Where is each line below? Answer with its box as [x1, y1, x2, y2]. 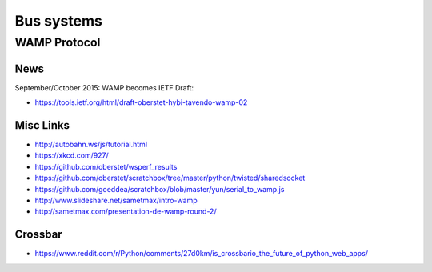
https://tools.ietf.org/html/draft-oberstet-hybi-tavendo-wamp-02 [34, 98, 248, 107]
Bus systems [14, 12, 103, 30]
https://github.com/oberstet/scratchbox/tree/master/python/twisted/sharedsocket [34, 173, 306, 183]
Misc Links [14, 118, 70, 132]
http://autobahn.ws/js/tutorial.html [34, 140, 148, 150]
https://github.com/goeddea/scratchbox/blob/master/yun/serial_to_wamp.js [34, 184, 285, 194]
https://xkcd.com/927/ [34, 150, 110, 160]
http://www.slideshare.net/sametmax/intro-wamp [34, 195, 198, 205]
